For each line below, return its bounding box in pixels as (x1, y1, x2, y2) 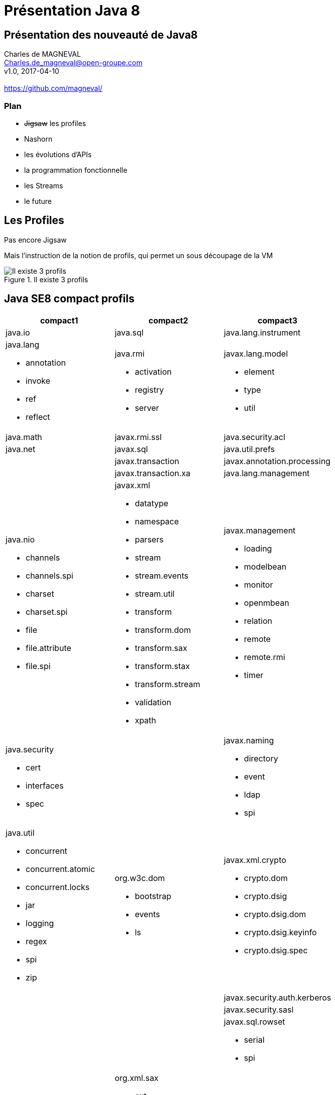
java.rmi (115, 348, 145, 359)
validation (135, 697, 172, 707)
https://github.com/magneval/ (4, 84, 102, 93)
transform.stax (135, 661, 190, 671)
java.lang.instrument (224, 327, 301, 338)
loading (244, 543, 272, 554)
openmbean (244, 597, 289, 608)
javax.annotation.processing (224, 456, 330, 466)
